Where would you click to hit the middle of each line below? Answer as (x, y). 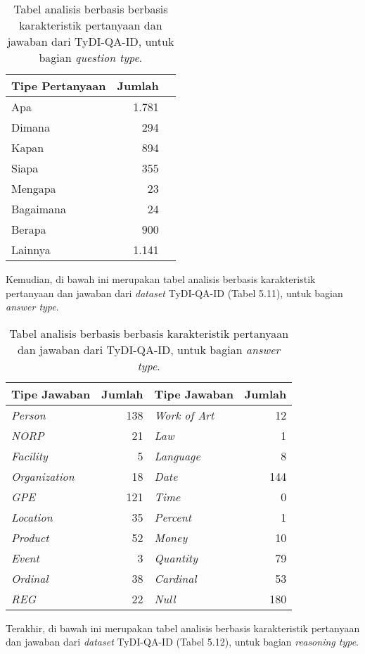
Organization (43, 476)
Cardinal (175, 578)
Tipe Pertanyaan (59, 86)
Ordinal (30, 578)
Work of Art (184, 415)
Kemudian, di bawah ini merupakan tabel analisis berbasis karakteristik (161, 279)
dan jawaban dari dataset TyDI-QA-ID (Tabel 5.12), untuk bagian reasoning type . (182, 642)
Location (32, 517)
